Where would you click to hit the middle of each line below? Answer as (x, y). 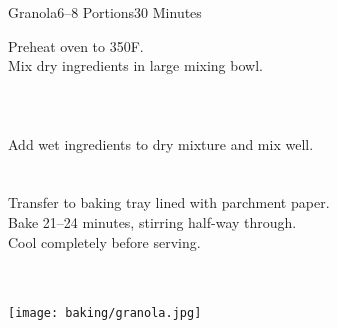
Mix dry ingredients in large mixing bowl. (135, 65)
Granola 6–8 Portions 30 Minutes (105, 12)
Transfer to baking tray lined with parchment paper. (169, 202)
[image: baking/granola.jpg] (105, 313)
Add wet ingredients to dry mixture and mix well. (161, 143)
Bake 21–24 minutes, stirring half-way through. (152, 221)
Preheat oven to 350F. (76, 45)
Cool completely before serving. (104, 241)
